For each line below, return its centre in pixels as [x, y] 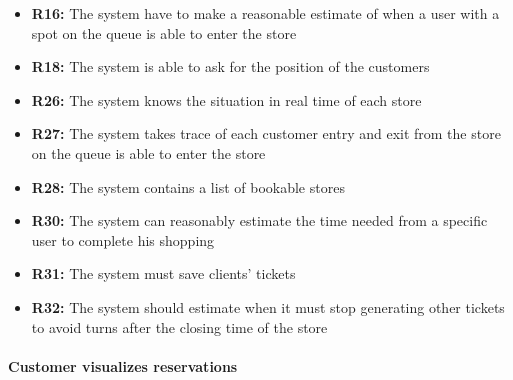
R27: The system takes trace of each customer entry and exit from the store [266, 133]
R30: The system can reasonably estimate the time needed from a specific [259, 220]
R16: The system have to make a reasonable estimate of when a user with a [265, 13]
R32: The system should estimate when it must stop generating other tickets [268, 306]
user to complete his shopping [123, 239]
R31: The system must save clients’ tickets [163, 273]
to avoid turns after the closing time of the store [179, 326]
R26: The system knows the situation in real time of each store [226, 99]
